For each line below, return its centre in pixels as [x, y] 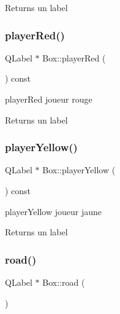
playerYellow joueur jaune [53, 211]
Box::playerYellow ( [79, 170]
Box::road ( [64, 282]
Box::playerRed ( [74, 57]
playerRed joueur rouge [49, 99]
